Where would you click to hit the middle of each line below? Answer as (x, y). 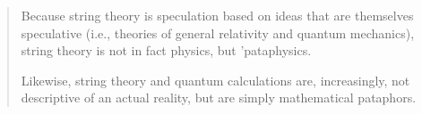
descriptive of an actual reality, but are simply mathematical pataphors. (219, 98)
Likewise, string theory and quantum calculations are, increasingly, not (215, 80)
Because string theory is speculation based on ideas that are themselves (217, 15)
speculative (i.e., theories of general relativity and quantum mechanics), (218, 33)
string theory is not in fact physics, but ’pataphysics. (166, 50)
